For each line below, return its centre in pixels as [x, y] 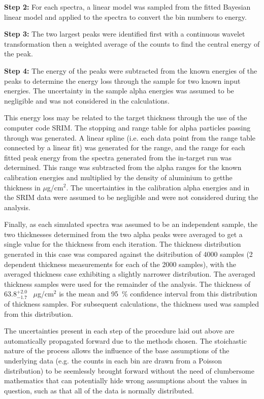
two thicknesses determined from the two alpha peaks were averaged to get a [123, 234]
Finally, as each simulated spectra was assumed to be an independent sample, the [131, 224]
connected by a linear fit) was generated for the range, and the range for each [125, 147]
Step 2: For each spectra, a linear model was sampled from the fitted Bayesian [127, 7]
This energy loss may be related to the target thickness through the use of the [126, 118]
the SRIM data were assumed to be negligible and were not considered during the [131, 197]
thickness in [22, 187]
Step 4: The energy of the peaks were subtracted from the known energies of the [131, 70]
